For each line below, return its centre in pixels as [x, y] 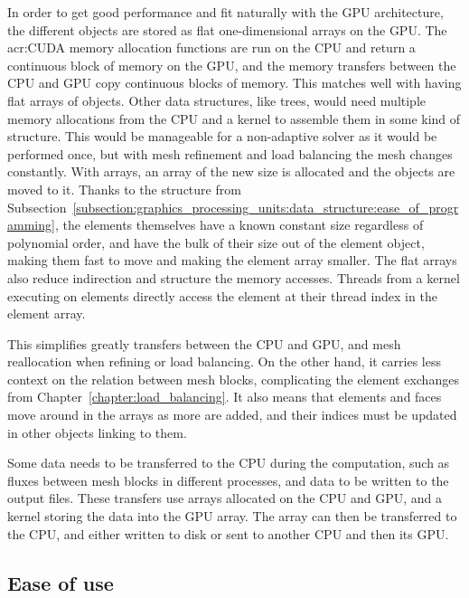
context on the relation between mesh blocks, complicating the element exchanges [233, 379]
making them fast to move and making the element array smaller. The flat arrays [232, 260]
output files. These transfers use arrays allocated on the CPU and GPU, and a [225, 498]
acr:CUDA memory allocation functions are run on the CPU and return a [211, 47]
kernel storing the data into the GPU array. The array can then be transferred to [232, 516]
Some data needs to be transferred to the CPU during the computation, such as [229, 463]
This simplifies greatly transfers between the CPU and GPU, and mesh [204, 343]
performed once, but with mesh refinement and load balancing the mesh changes [230, 153]
